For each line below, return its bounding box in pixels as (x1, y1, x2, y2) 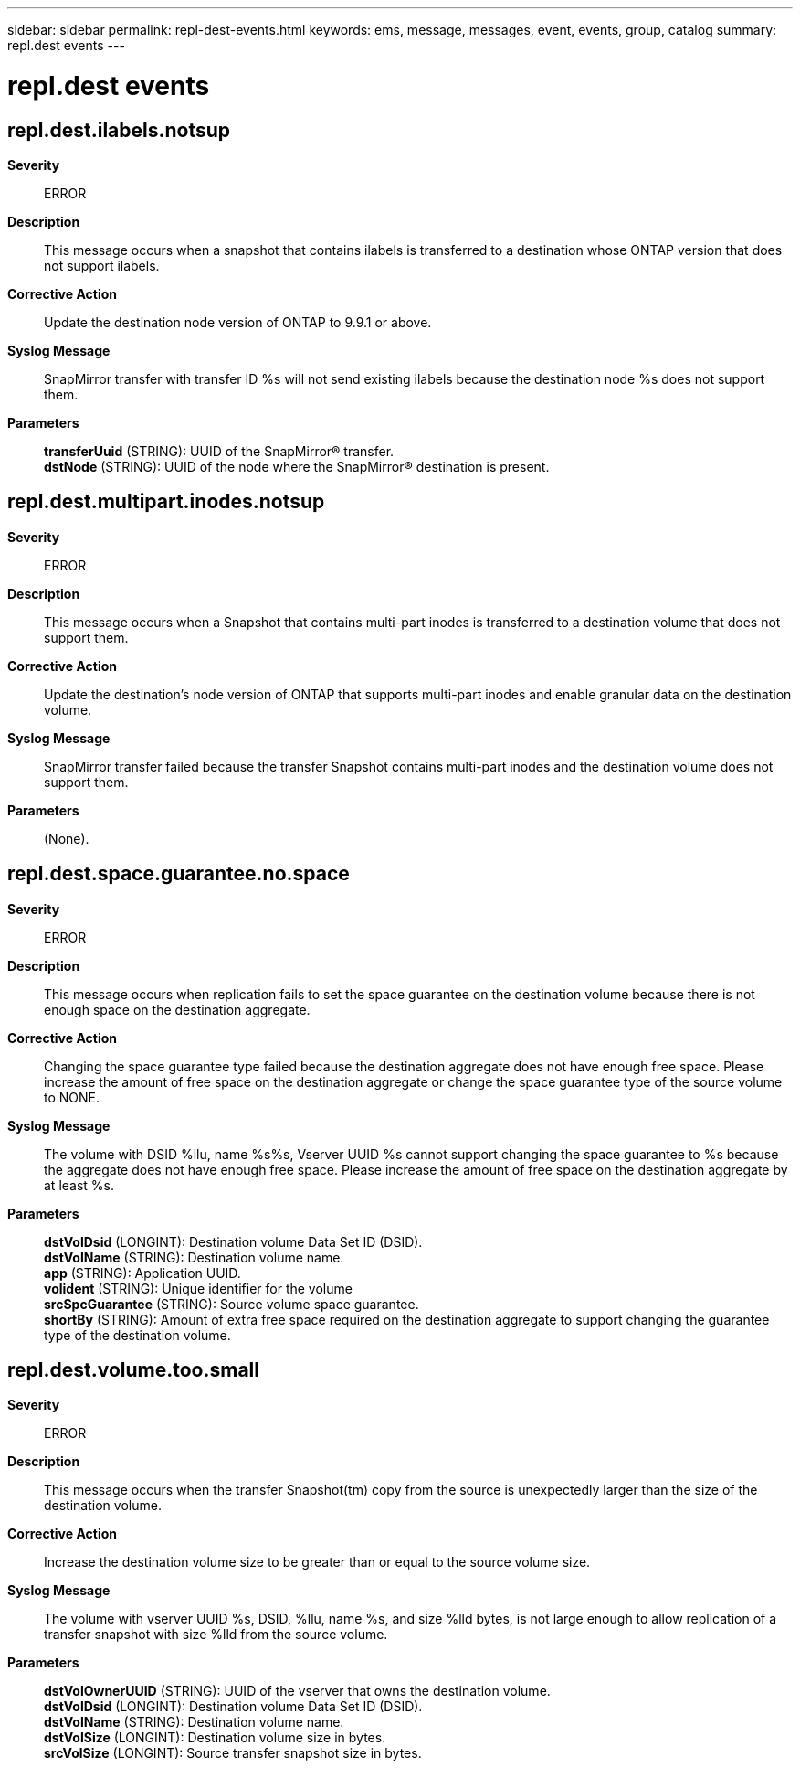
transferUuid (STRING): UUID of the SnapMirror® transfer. (44, 442, 395, 459)
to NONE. (44, 1089, 100, 1105)
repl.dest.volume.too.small (7, 1358, 260, 1382)
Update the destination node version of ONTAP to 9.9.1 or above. (44, 314, 432, 330)
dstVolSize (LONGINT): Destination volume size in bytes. (44, 1730, 386, 1746)
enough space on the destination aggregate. (44, 1001, 311, 1017)
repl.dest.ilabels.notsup (7, 118, 231, 142)
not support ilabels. (44, 257, 160, 273)
